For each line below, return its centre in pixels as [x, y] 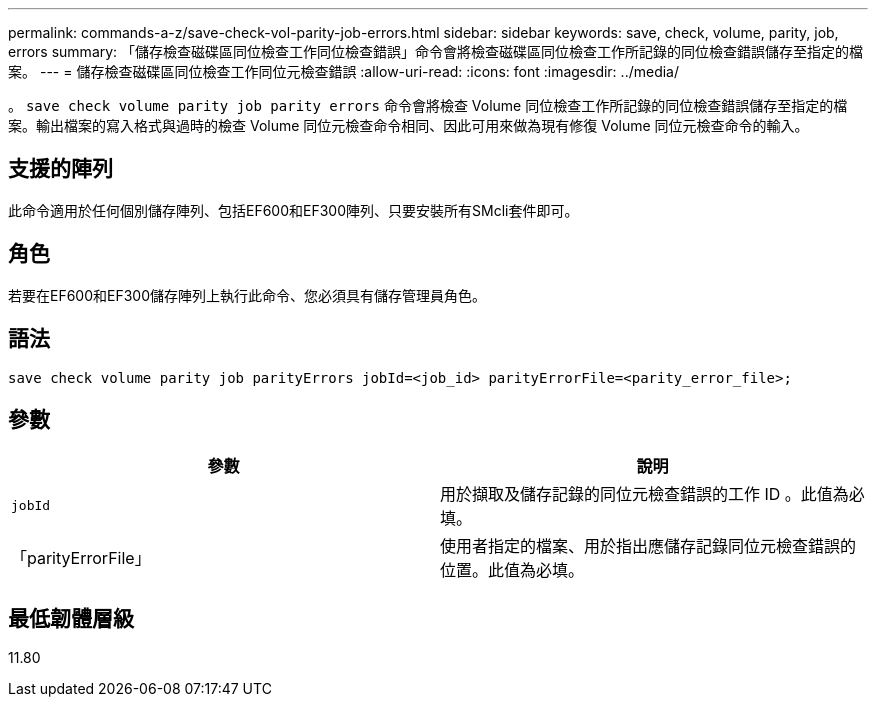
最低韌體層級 [71, 618]
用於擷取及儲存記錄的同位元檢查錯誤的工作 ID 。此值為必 [652, 494]
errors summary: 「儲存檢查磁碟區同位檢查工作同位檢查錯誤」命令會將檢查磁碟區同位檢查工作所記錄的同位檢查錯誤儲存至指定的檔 [436, 51]
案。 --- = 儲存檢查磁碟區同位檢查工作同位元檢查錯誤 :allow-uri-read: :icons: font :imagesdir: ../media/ [344, 71]
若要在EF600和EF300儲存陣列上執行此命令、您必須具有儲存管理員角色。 [247, 295]
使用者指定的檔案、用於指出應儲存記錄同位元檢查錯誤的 [648, 546]
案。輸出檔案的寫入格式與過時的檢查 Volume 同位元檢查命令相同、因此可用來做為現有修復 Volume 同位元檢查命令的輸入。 [408, 125]
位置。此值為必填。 [512, 570]
